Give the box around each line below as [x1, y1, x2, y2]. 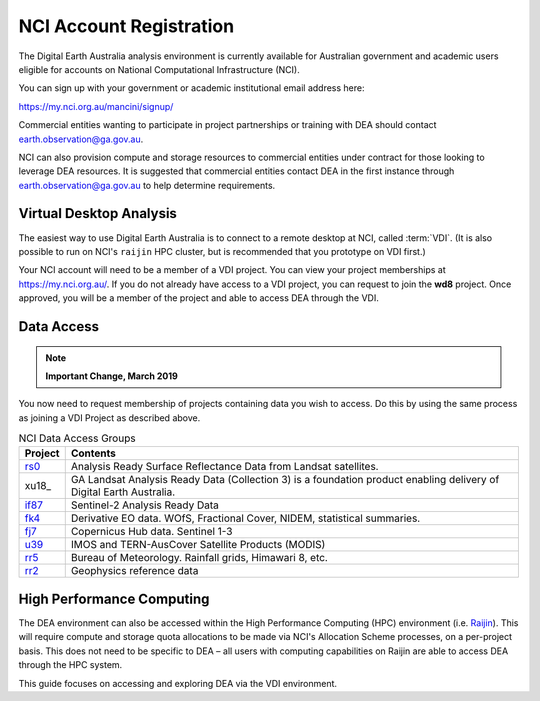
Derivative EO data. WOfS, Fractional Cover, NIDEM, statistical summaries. [70, 511, 421, 525]
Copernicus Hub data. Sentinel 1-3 [70, 525, 233, 539]
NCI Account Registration [18, 15, 235, 37]
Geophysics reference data [70, 564, 199, 578]
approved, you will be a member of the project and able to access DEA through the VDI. [18, 292, 379, 304]
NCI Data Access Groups [18, 431, 136, 445]
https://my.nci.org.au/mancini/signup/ [18, 100, 174, 112]
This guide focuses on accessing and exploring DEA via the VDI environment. [18, 677, 338, 689]
